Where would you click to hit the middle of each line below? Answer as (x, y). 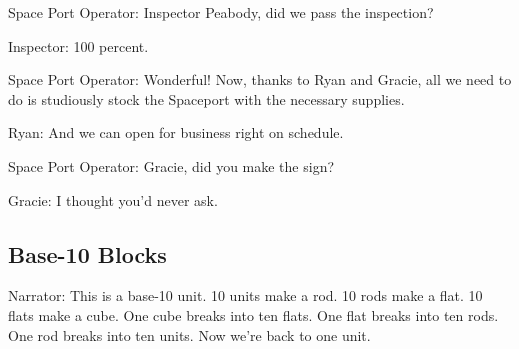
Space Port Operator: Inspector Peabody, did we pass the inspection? (221, 12)
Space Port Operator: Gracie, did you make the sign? (171, 165)
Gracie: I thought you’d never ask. (113, 199)
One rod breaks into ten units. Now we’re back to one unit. (189, 334)
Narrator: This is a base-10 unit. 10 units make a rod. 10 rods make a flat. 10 (245, 295)
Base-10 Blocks (87, 253)
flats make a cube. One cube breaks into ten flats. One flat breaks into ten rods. (253, 314)
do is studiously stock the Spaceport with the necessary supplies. (206, 98)
